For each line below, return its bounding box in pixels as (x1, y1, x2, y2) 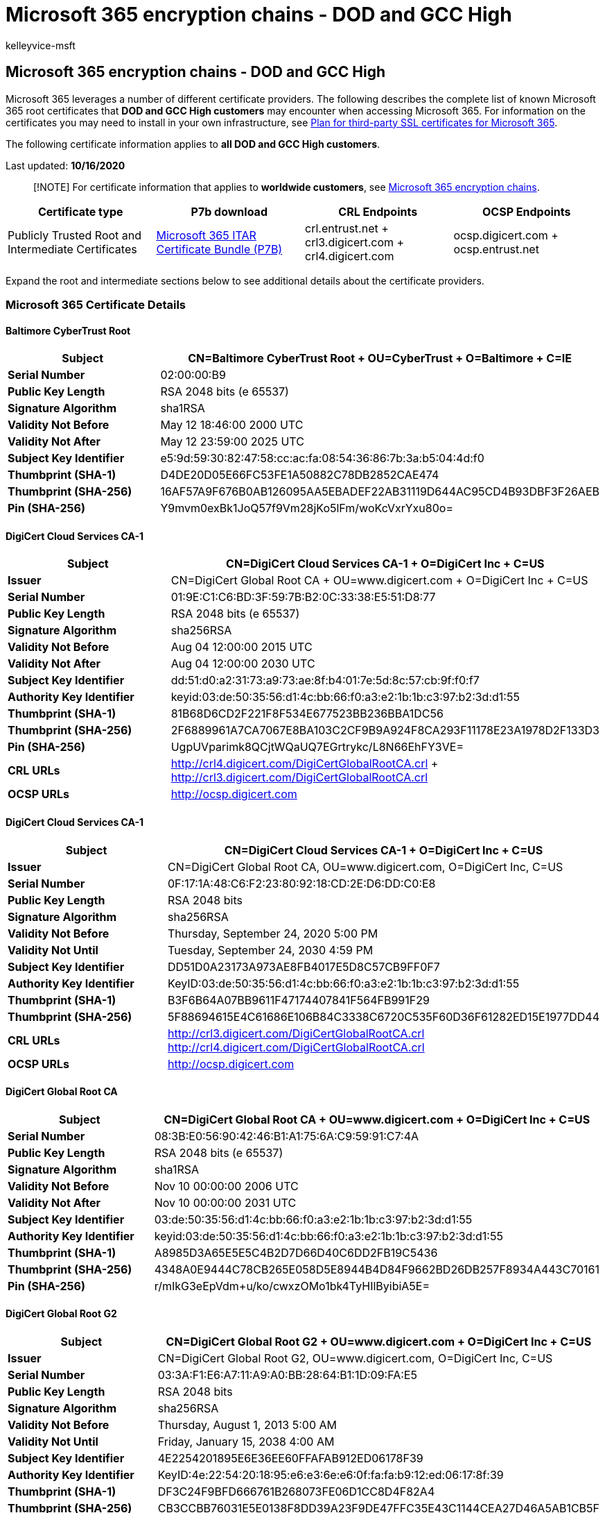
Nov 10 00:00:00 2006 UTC (154, 1178, 299, 1193)
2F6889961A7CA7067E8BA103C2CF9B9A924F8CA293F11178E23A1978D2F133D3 (170, 723, 599, 738)
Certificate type (37, 204, 123, 219)
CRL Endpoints (338, 204, 418, 219)
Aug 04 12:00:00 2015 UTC (170, 640, 313, 654)
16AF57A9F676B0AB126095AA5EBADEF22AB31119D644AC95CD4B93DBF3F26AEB (160, 484, 599, 499)
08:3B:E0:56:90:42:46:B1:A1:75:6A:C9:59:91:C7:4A (154, 1129, 419, 1143)
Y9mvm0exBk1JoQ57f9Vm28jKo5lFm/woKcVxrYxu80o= (160, 501, 453, 516)
